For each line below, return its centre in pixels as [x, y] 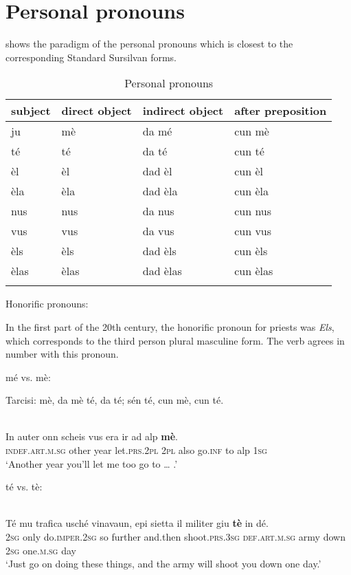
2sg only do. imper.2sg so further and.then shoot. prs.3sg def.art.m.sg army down [175, 537]
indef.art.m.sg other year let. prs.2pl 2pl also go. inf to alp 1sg [136, 450]
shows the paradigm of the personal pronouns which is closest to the [149, 44]
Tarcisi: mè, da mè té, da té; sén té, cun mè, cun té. [115, 400]
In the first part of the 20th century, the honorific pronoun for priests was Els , [170, 326]
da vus [158, 231]
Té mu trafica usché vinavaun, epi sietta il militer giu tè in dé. [137, 523]
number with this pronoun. [62, 354]
